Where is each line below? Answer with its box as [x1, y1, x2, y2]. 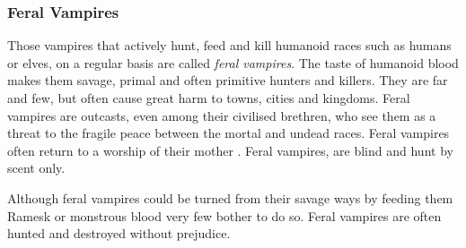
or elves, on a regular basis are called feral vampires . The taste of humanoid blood [7, 53, 459, 72]
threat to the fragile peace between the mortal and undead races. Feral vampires [7, 124, 450, 142]
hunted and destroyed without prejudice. [7, 224, 231, 243]
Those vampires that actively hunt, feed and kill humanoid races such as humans [7, 36, 452, 55]
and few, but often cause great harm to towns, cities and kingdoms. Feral [7, 89, 410, 107]
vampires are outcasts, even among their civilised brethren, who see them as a [7, 106, 436, 124]
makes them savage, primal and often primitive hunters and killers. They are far [7, 71, 448, 90]
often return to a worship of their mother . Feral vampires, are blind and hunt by [7, 141, 453, 159]
